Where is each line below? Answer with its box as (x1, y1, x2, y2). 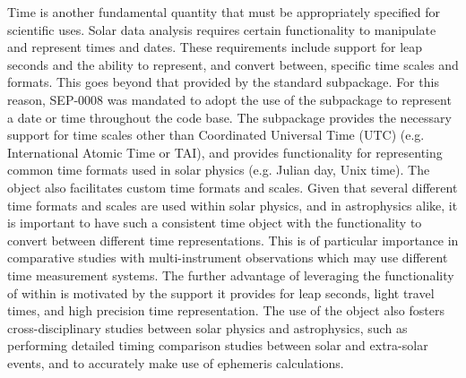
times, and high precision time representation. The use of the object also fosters (7, 301, 444, 320)
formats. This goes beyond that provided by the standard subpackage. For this (7, 73, 439, 91)
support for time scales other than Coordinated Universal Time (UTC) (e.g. (7, 125, 425, 144)
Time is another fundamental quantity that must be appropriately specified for (7, 3, 441, 21)
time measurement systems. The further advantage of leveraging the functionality (7, 265, 454, 284)
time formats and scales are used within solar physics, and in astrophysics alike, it (7, 195, 458, 214)
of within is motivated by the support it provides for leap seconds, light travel (7, 283, 435, 302)
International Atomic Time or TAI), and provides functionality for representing (7, 142, 443, 161)
